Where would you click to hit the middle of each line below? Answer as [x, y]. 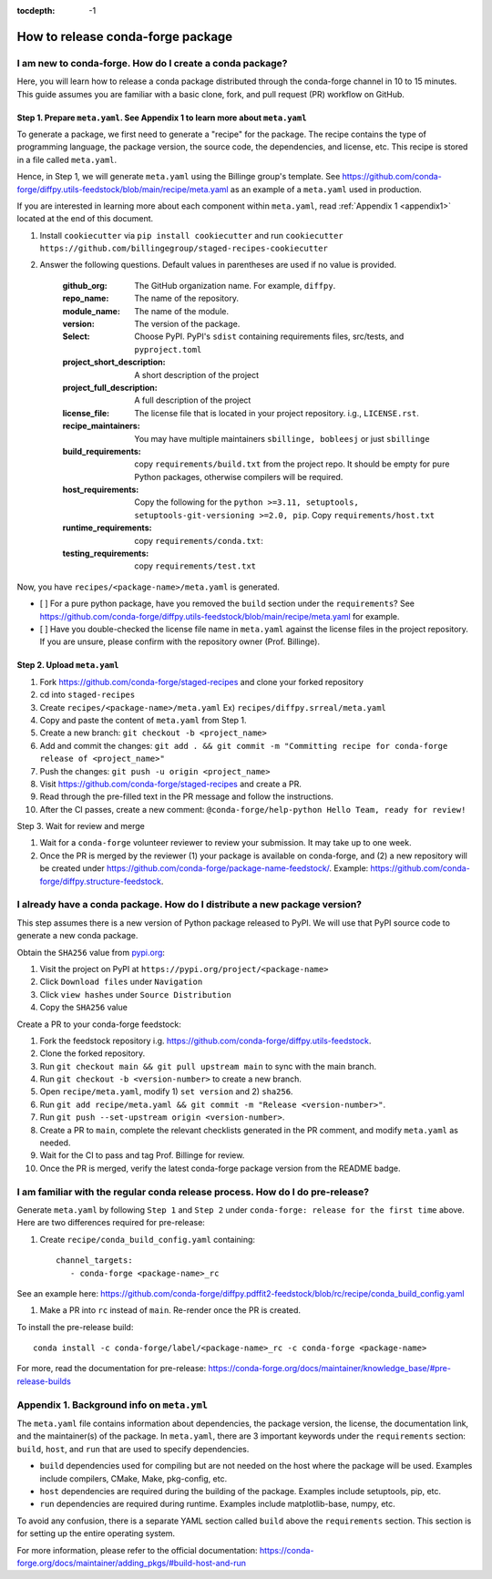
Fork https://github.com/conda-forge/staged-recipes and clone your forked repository [202, 682]
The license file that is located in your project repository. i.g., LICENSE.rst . [277, 413]
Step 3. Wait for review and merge [81, 826]
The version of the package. [187, 324]
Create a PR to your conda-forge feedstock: [99, 1024]
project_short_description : [114, 362]
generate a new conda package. [77, 936]
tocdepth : [36, 10]
